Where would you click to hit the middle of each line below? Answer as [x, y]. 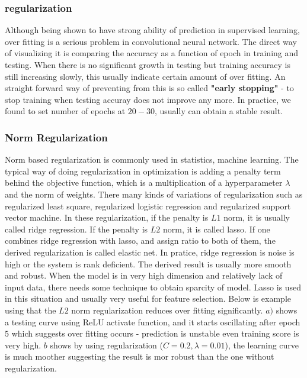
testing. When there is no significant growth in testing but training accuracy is [148, 64]
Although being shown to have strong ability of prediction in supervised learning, [152, 30]
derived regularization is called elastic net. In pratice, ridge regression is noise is [150, 252]
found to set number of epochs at [65, 111]
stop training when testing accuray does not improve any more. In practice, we [148, 99]
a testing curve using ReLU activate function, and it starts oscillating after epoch [153, 322]
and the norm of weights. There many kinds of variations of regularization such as [154, 194]
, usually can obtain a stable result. [219, 111]
